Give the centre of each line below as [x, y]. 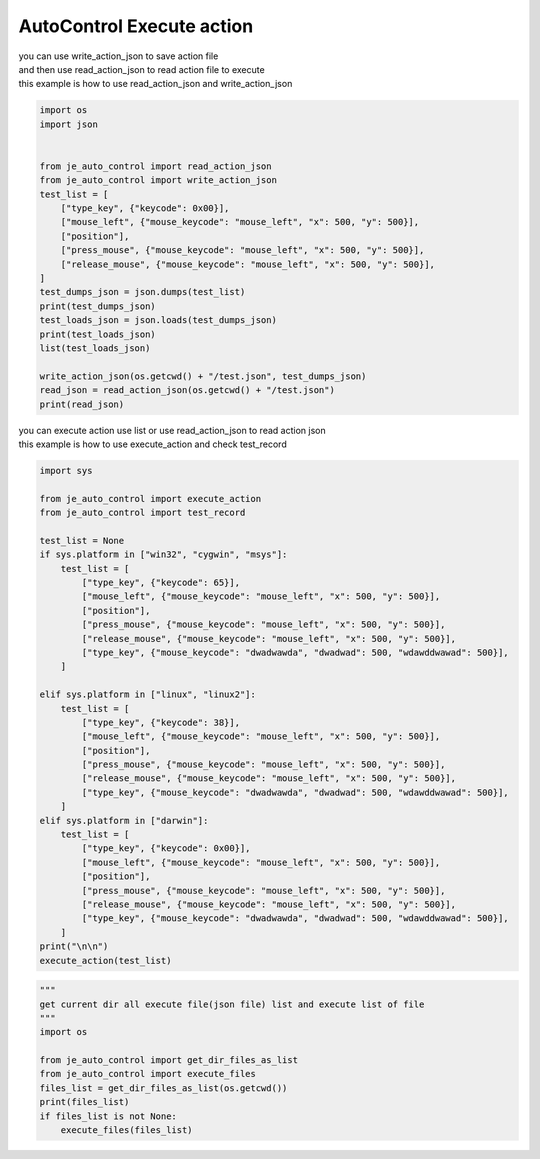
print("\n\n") [74, 946]
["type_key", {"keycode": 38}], [160, 722]
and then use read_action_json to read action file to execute [141, 69]
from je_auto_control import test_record [142, 513]
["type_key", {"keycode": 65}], [160, 582]
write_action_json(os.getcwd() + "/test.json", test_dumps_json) [203, 376]
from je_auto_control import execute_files [148, 1074]
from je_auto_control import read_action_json [155, 166]
